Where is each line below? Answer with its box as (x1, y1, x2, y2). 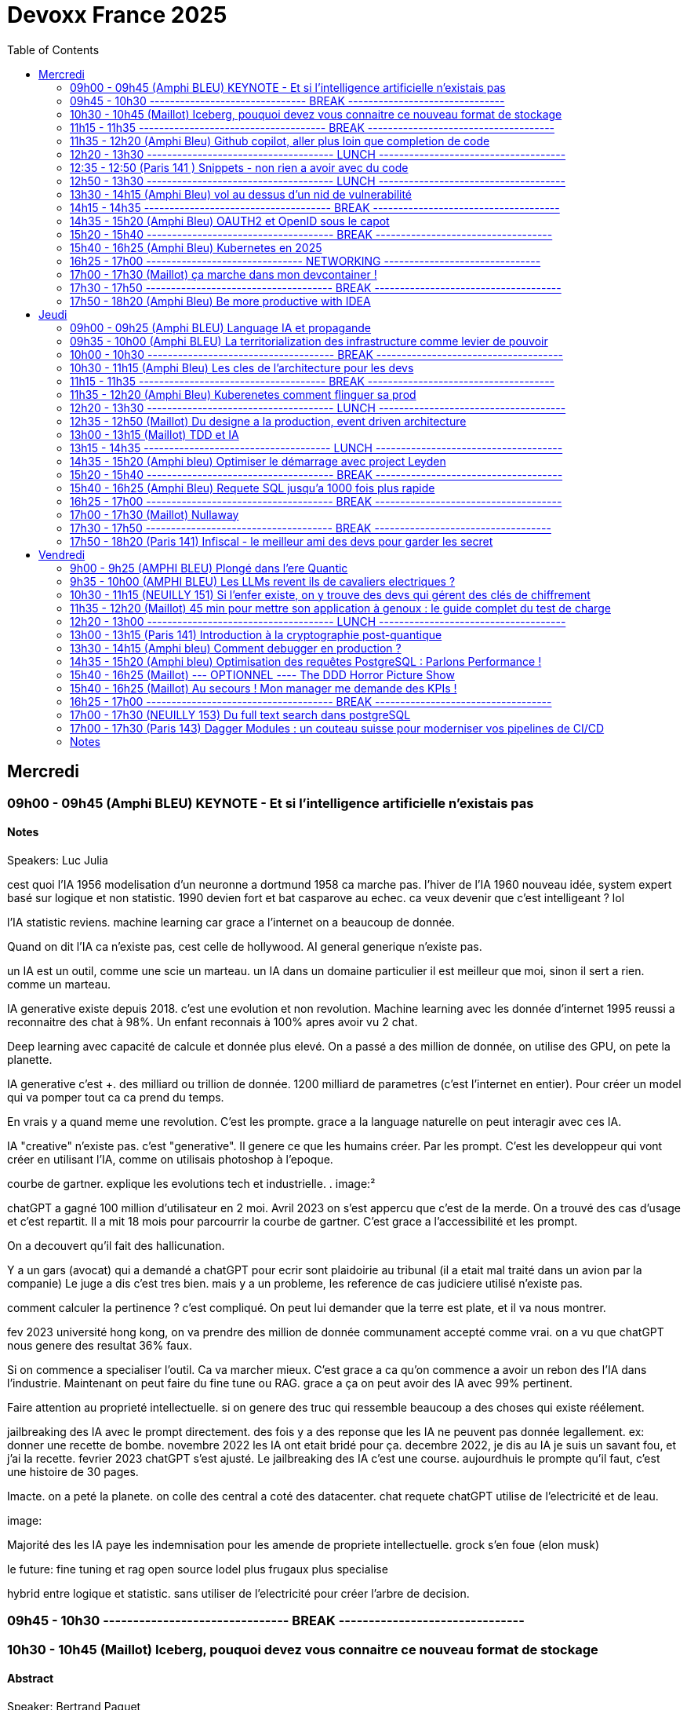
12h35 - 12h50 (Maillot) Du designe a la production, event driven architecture (70, 414, 467, 428)
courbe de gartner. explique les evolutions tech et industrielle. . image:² (7, 1176, 376, 1190)
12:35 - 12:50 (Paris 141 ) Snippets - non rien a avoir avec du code (70, 160, 409, 174)
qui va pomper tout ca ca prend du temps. (7, 1090, 224, 1104)
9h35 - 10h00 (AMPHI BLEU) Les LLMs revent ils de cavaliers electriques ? (70, 574, 456, 588)
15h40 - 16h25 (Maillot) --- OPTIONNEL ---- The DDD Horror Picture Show (70, 667, 455, 681)
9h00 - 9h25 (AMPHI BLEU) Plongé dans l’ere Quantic (70, 561, 348, 575)
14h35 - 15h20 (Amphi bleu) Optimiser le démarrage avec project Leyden (70, 454, 446, 468)
